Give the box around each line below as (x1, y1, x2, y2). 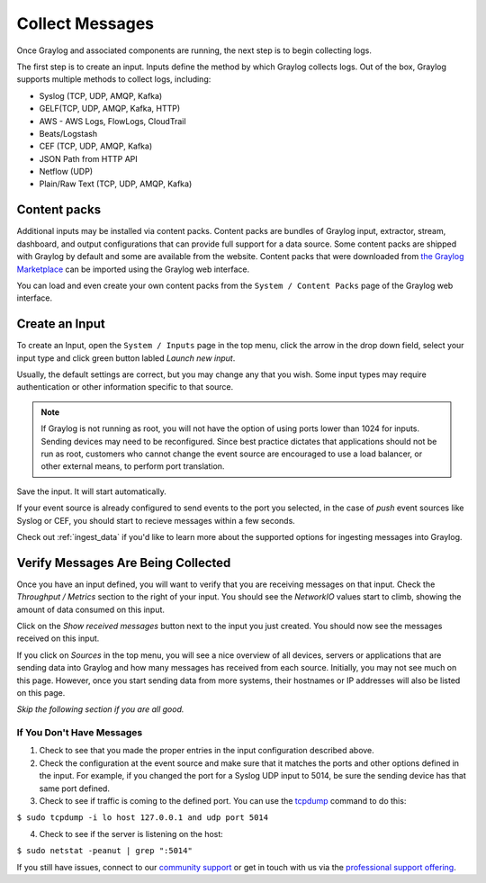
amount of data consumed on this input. (16, 604, 166, 615)
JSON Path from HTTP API (39, 153, 139, 164)
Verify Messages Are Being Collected (16, 554, 231, 571)
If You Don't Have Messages (16, 726, 143, 739)
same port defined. (39, 783, 110, 794)
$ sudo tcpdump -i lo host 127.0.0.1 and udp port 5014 (16, 813, 269, 823)
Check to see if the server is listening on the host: (39, 828, 224, 839)
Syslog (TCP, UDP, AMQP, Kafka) (39, 90, 163, 101)
